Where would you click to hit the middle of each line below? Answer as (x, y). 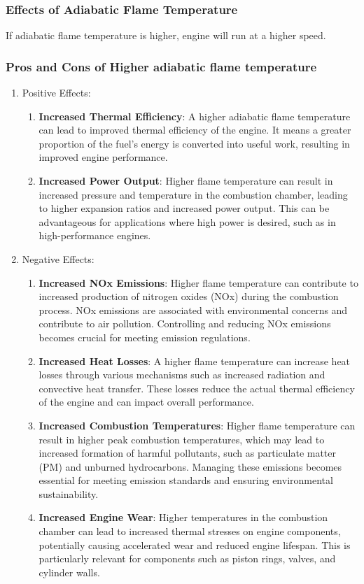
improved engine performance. (103, 157)
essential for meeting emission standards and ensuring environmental (186, 480)
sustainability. (69, 493)
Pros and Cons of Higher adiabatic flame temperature (161, 66)
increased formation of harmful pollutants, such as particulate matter (188, 453)
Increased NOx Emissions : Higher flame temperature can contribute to (198, 282)
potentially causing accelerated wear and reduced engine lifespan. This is (195, 544)
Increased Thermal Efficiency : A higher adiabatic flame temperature (195, 116)
